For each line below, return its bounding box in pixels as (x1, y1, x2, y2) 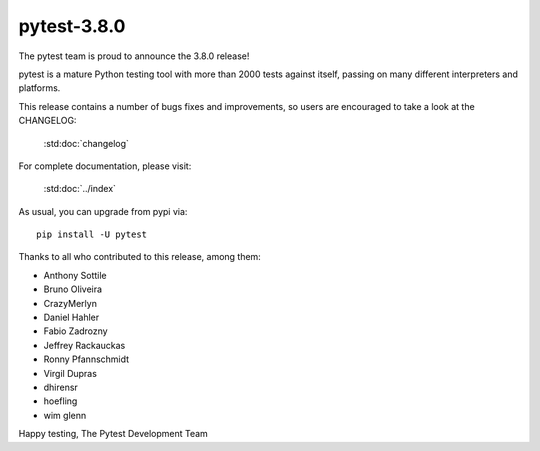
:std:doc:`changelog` (43, 137, 130, 149)
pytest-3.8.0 (18, 15, 126, 37)
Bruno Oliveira (43, 283, 103, 295)
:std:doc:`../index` (43, 183, 117, 195)
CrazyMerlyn (43, 297, 97, 309)
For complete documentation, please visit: (18, 160, 192, 172)
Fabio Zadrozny (43, 325, 109, 337)
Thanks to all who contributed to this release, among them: (18, 251, 262, 263)
